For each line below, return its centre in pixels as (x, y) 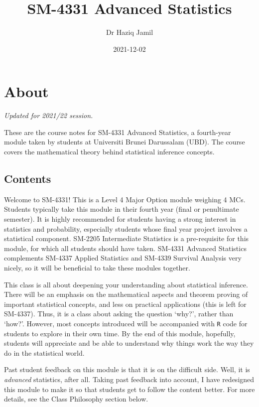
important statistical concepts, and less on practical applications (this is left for (125, 304)
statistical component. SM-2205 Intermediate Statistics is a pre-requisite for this (127, 238)
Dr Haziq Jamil (129, 32)
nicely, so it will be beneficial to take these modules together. (97, 267)
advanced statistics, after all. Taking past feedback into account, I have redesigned (129, 379)
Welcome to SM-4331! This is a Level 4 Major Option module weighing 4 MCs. (125, 199)
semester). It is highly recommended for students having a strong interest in (120, 219)
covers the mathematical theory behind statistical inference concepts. (109, 152)
